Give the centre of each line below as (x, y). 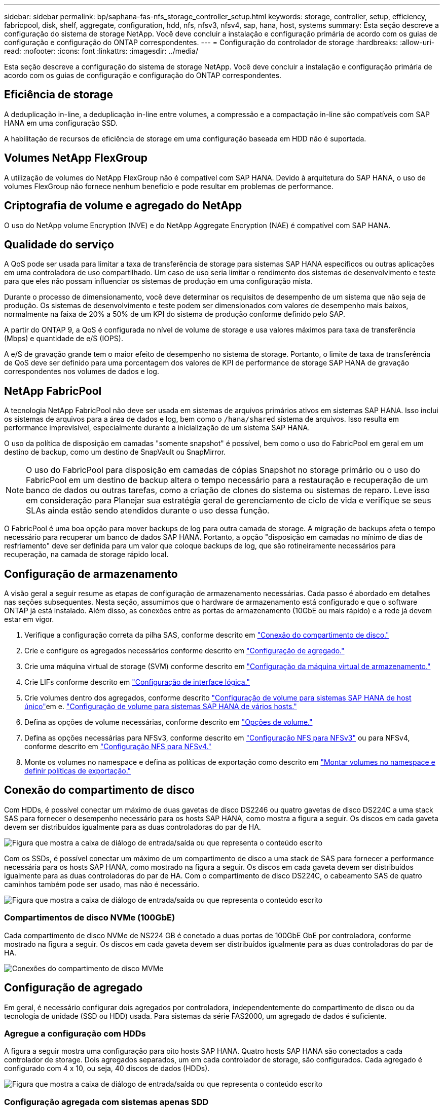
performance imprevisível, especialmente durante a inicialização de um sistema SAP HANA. (157, 428)
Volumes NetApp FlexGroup (76, 158)
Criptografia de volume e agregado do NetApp (123, 206)
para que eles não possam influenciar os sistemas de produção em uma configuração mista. (158, 281)
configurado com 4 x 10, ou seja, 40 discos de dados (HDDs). (107, 1068)
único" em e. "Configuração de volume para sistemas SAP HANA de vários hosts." (161, 707)
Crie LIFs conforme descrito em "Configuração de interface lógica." (137, 682)
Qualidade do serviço (59, 244)
